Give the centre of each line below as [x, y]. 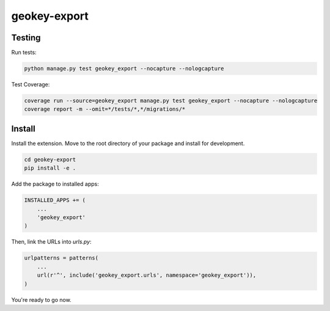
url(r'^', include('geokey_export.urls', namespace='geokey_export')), [147, 275]
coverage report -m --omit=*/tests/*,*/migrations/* [105, 109]
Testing [26, 38]
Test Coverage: [31, 84]
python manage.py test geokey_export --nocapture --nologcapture [124, 69]
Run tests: [24, 53]
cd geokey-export [50, 159]
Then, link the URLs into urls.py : [51, 242]
